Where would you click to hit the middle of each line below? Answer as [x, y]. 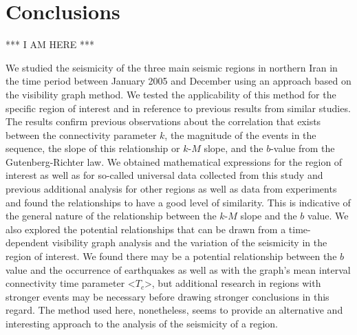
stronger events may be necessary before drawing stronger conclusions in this [167, 296]
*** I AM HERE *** [50, 44]
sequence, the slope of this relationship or [93, 148]
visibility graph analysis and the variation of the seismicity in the [190, 242]
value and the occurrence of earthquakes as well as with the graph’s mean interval [178, 269]
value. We [328, 216]
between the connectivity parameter [81, 134]
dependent [28, 242]
